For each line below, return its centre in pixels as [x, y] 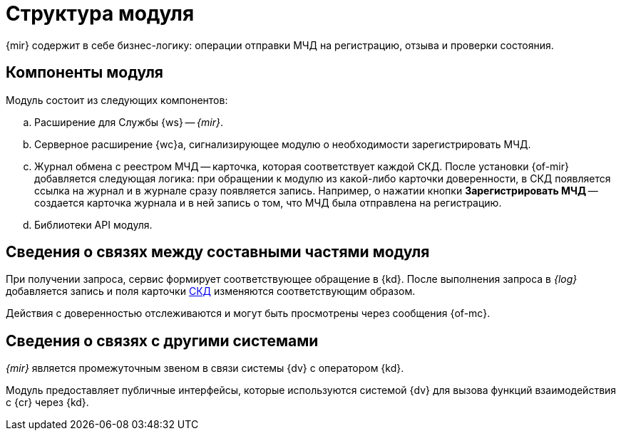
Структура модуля [100, 14]
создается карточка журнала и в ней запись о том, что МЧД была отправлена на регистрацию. [268, 202]
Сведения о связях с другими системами [162, 341]
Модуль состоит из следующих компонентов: [117, 100]
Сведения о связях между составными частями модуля [218, 252]
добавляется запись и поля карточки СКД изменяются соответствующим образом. [211, 291]
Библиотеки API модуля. [93, 224]
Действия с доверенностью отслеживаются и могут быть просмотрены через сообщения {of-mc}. [248, 313]
